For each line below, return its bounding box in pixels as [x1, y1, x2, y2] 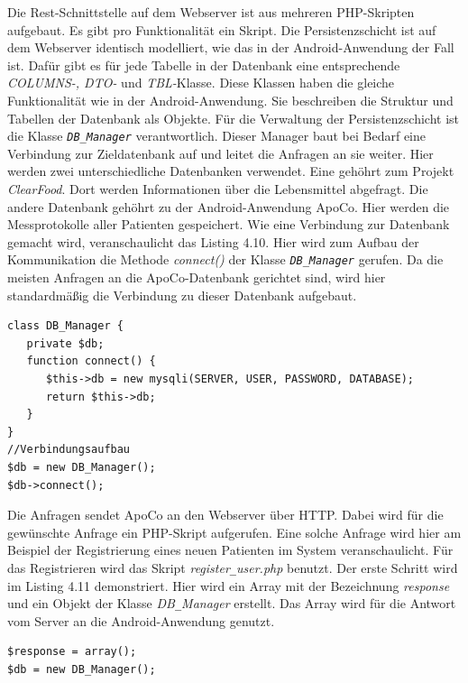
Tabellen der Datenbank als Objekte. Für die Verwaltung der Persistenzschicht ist [7, 108, 459, 127]
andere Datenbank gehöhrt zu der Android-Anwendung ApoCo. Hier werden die [7, 197, 450, 216]
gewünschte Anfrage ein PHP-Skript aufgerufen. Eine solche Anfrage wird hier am [7, 522, 462, 541]
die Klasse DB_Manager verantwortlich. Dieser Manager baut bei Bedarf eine [7, 126, 427, 145]
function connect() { [26, 355, 156, 368]
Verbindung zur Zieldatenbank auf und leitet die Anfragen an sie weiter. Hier [7, 143, 434, 162]
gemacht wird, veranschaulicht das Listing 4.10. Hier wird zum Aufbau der [7, 232, 419, 251]
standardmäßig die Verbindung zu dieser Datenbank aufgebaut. [7, 285, 357, 304]
